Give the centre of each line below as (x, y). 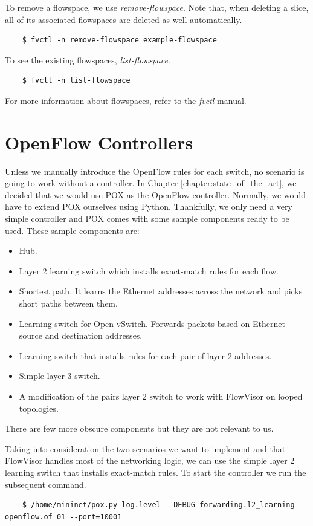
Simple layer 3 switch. (60, 376)
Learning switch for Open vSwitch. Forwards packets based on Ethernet (152, 323)
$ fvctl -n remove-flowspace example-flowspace (119, 40)
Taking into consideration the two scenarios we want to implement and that (145, 448)
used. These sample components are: (72, 230)
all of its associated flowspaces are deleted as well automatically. (124, 19)
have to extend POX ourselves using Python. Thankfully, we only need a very (149, 206)
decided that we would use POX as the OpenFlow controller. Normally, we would (156, 194)
